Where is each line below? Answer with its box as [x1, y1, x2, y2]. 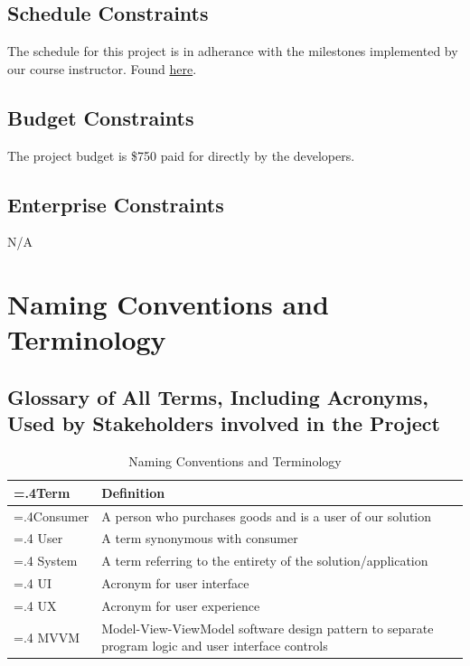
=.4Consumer [14, 506, 89, 525]
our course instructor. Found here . [7, 59, 197, 78]
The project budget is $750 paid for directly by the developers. [7, 145, 355, 164]
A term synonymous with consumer [101, 529, 298, 548]
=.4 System [14, 551, 78, 570]
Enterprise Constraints [7, 190, 224, 218]
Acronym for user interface [101, 574, 249, 593]
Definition [101, 483, 165, 502]
